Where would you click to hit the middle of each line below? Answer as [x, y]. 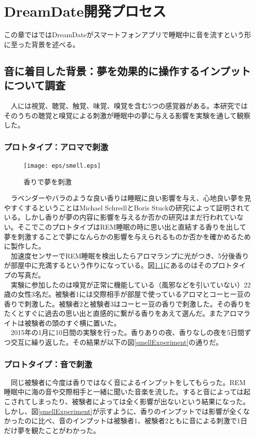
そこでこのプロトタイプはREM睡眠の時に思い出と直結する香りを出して [132, 226]
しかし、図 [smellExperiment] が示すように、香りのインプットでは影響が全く [124, 411]
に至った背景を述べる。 [42, 44]
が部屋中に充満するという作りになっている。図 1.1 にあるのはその [108, 265]
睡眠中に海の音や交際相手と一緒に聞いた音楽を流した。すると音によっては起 [127, 392]
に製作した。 [25, 246]
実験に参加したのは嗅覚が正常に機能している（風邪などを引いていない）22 [131, 284]
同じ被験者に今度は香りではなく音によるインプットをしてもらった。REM [128, 382]
